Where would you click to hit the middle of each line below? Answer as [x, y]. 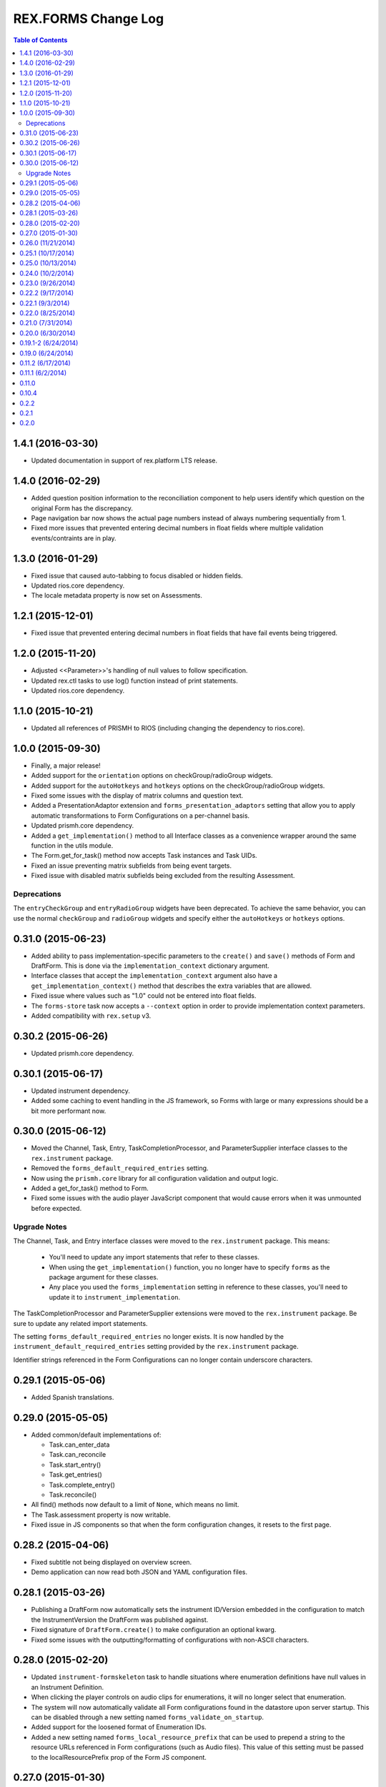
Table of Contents [40, 40]
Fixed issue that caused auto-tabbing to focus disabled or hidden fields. [137, 575]
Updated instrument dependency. [80, 1091]
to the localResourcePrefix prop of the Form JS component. [119, 1757]
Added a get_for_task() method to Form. [90, 1188]
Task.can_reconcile [78, 1455]
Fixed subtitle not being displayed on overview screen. [112, 1563]
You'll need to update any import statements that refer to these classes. [154, 1257]
